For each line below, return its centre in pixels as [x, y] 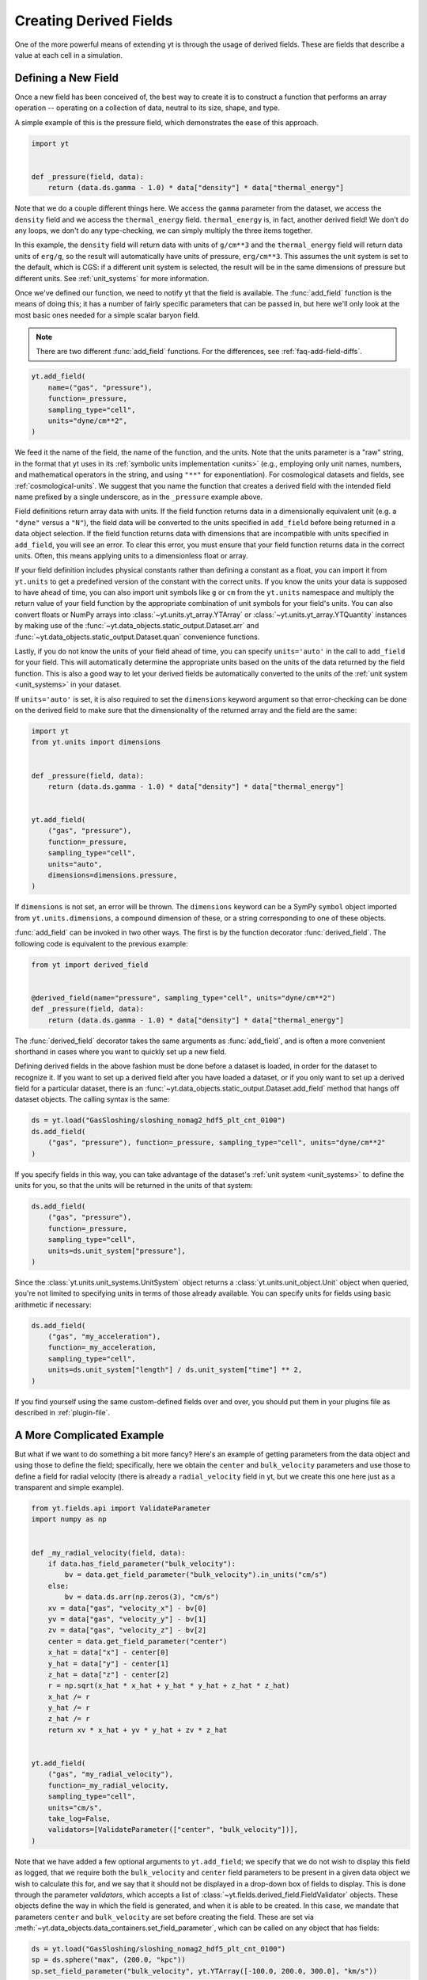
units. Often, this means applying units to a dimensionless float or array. [131, 555]
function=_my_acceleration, [102, 1348]
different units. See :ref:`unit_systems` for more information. [112, 278]
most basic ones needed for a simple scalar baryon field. [107, 315]
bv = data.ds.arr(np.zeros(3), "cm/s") [142, 1597]
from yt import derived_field [90, 965]
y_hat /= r [69, 1708]
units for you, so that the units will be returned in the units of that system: [134, 1185]
